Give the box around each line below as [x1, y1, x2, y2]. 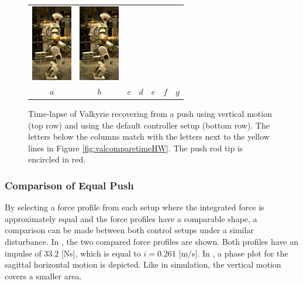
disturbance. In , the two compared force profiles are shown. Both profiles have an [5, 235, 298, 247]
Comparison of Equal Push [5, 178, 134, 192]
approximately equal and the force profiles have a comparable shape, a [5, 212, 257, 224]
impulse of [5, 247, 42, 259]
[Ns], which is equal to [61, 247, 141, 259]
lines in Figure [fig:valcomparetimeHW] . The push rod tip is [28, 141, 243, 154]
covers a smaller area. [5, 269, 82, 282]
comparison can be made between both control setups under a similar [5, 224, 254, 236]
